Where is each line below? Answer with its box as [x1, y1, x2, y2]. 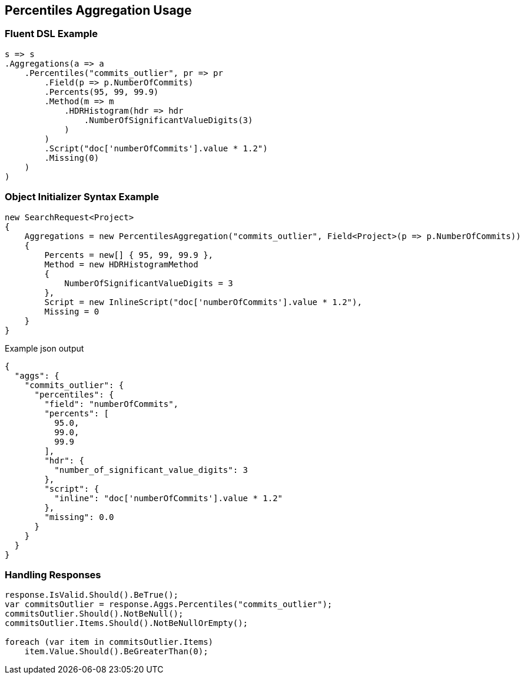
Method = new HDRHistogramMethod [44, 259, 198, 269]
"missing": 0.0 [44, 512, 114, 522]
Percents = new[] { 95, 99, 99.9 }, [44, 250, 214, 260]
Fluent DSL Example [5, 28, 98, 40]
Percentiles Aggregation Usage [5, 3, 192, 18]
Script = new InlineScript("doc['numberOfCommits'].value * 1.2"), [44, 297, 362, 307]
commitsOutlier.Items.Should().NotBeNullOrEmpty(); [5, 618, 248, 628]
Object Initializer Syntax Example [5, 191, 159, 203]
